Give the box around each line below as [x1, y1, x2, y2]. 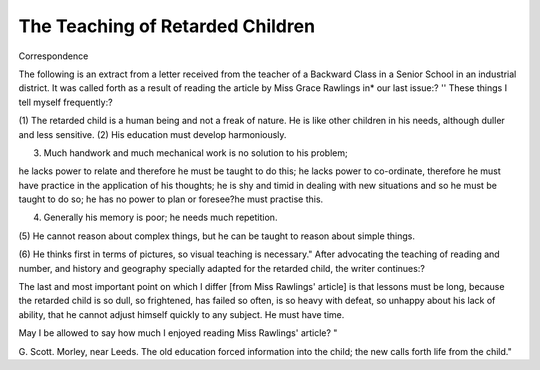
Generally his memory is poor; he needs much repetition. [43, 211, 278, 224]
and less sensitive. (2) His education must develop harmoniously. [18, 128, 287, 140]
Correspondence [18, 50, 89, 62]
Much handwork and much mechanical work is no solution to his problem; [43, 146, 349, 159]
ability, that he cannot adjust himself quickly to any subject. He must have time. [18, 308, 345, 320]
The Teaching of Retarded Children [18, 15, 315, 37]
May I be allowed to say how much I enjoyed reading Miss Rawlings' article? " [18, 327, 338, 339]
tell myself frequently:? [18, 96, 114, 108]
